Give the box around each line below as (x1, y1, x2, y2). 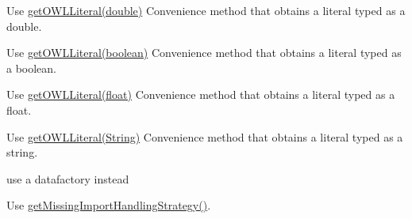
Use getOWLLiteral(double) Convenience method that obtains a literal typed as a (6, 2, 406, 18)
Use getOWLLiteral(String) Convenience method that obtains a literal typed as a (6, 128, 403, 145)
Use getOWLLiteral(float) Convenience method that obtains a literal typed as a (6, 86, 395, 103)
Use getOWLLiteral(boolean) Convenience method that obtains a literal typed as (6, 44, 402, 61)
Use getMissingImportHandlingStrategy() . (6, 197, 211, 213)
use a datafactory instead (6, 170, 129, 187)
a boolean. (6, 59, 57, 76)
